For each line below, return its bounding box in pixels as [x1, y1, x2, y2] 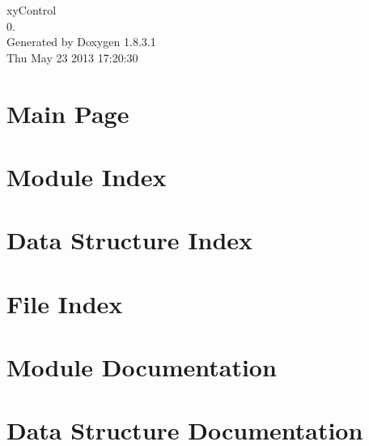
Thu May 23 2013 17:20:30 [6, 49, 138, 66]
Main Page [6, 96, 129, 130]
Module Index [6, 159, 167, 193]
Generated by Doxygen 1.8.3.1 [6, 33, 156, 50]
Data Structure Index [6, 223, 253, 257]
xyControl [6, 2, 57, 18]
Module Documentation [6, 350, 277, 384]
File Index [6, 287, 123, 320]
